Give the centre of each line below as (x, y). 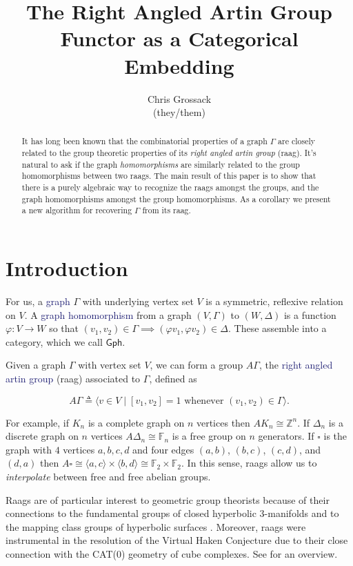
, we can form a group (196, 365)
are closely (296, 141)
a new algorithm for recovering (77, 210)
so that (64, 328)
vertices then (223, 422)
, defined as (173, 378)
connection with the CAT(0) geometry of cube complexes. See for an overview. (172, 553)
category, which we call (54, 341)
